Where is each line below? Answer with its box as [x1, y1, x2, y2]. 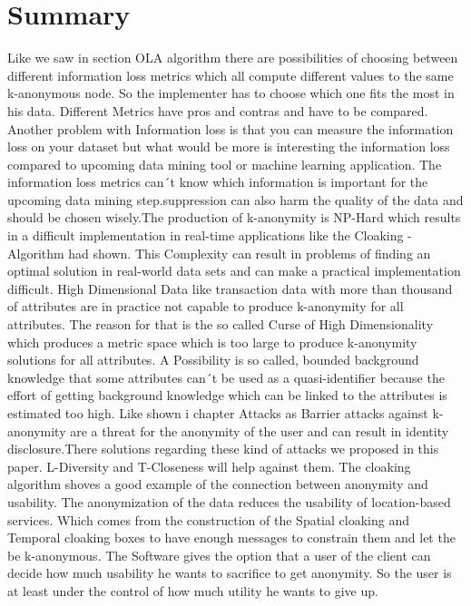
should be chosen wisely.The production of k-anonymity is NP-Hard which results [7, 208, 461, 227]
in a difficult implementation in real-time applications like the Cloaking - [7, 226, 412, 245]
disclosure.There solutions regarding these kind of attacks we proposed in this [7, 439, 439, 458]
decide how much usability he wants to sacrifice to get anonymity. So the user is [7, 563, 452, 582]
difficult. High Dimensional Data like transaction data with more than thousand [7, 279, 453, 298]
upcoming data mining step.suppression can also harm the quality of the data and [7, 190, 464, 209]
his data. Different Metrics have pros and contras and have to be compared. [7, 101, 428, 120]
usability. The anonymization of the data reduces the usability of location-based [7, 492, 451, 511]
